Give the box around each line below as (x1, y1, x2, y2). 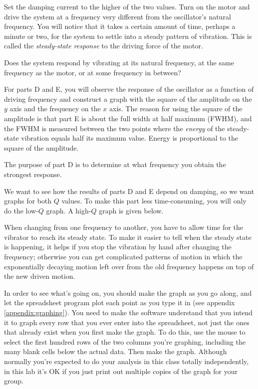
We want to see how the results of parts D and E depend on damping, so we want (4, 186, 255, 196)
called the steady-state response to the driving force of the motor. (4, 40, 203, 51)
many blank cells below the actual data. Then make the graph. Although (4, 346, 227, 357)
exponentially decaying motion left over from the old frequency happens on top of (4, 261, 254, 271)
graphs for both (4, 195, 52, 206)
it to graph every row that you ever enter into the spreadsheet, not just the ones (4, 317, 250, 327)
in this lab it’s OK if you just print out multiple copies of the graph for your (4, 366, 238, 376)
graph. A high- (46, 205, 91, 215)
